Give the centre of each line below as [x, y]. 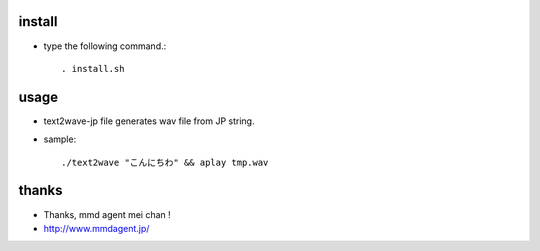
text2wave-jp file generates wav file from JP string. [149, 121]
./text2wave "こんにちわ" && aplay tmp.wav [165, 162]
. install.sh [93, 68]
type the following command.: [105, 46]
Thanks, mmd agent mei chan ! [107, 214]
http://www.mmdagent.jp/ [96, 228]
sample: [60, 139]
